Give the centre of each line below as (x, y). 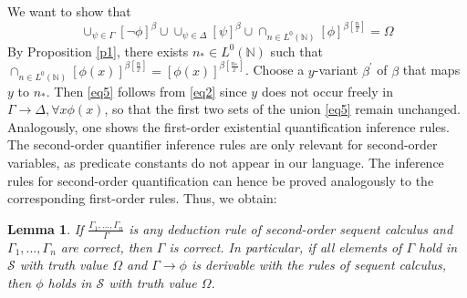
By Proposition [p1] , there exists (98, 51)
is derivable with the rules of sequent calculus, (319, 265)
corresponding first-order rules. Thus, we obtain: (142, 198)
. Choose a (275, 70)
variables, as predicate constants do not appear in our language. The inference (226, 163)
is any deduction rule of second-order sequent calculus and (291, 228)
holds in (70, 282)
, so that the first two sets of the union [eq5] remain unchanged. (282, 109)
